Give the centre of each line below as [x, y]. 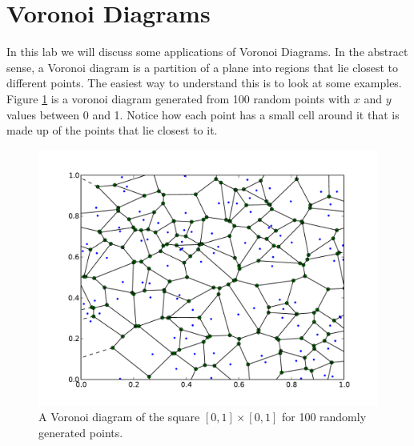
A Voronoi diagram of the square [119, 416]
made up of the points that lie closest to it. [112, 130]
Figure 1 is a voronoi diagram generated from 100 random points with [179, 98]
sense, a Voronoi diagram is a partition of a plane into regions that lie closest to [203, 67]
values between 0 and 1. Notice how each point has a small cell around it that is [203, 114]
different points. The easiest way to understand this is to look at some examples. [204, 83]
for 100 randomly [324, 416]
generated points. [81, 432]
